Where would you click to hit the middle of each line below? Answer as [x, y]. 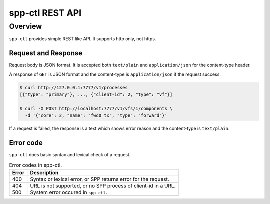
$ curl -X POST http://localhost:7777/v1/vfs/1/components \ [96, 108]
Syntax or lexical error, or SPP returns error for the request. [100, 179]
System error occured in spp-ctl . [69, 192]
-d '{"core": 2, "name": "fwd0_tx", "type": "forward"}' [96, 116]
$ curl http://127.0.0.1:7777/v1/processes [74, 88]
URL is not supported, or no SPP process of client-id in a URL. [103, 186]
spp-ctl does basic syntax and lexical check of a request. [70, 155]
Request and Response [46, 53]
